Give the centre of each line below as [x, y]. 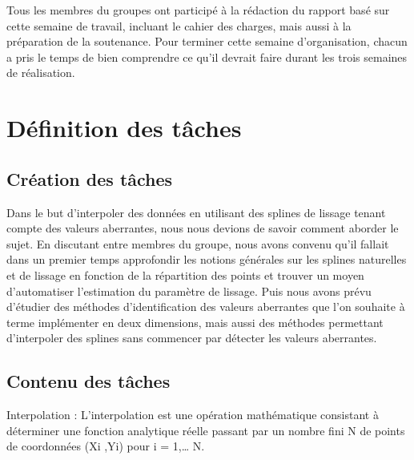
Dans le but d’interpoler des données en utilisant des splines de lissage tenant [196, 212]
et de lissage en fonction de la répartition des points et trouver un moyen [185, 274]
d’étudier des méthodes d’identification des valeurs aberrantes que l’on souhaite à [206, 307]
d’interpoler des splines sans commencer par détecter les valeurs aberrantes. [192, 338]
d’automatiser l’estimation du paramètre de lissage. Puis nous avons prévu [189, 291]
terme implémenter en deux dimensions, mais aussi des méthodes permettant [195, 322]
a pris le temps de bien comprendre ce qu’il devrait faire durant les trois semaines [207, 56]
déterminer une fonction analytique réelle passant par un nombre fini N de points [206, 430]
